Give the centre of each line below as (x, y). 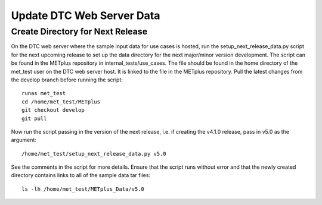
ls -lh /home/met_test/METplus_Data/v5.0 (83, 189)
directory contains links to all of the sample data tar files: (81, 175)
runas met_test (44, 93)
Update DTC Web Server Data (86, 15)
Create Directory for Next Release (79, 31)
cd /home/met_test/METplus (61, 102)
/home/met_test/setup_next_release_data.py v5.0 (94, 154)
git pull (34, 118)
